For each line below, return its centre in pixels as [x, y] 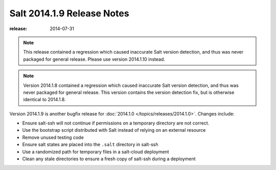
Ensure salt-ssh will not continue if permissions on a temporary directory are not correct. [116, 123]
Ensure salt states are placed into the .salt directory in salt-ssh [90, 144]
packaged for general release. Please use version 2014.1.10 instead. [94, 59]
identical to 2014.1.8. [44, 100]
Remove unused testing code [53, 137]
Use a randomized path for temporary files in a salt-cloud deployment [96, 152]
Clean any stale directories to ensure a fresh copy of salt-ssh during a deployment [109, 159]
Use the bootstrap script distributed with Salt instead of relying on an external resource [114, 130]
